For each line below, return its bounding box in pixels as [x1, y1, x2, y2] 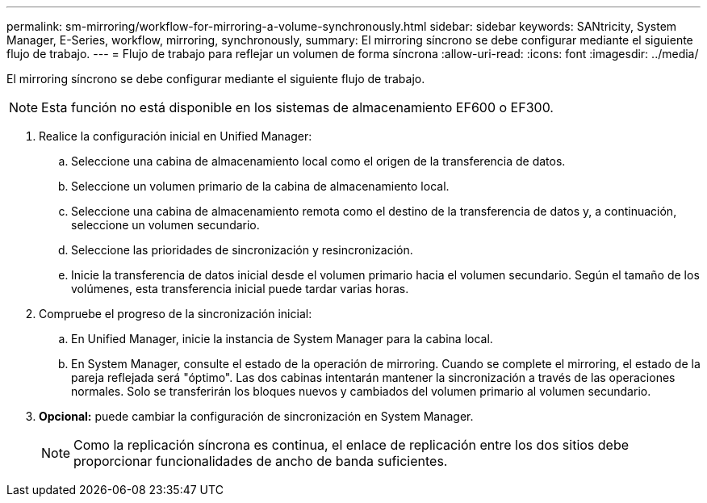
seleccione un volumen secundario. [71, 218, 260, 232]
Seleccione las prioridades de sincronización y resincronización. [71, 243, 413, 257]
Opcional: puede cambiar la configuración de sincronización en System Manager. [39, 409, 474, 423]
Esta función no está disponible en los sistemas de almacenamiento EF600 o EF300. [41, 99, 554, 115]
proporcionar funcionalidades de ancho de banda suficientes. [73, 453, 448, 469]
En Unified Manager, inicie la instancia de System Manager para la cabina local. [71, 332, 493, 346]
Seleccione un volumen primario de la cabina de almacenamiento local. [71, 179, 450, 193]
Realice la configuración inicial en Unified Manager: [39, 129, 312, 143]
